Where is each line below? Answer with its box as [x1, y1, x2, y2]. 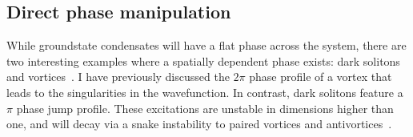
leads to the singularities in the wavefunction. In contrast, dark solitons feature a [6, 83, 403, 100]
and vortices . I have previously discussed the [6, 68, 230, 85]
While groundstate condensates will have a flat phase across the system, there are [6, 37, 407, 54]
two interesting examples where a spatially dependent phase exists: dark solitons [6, 52, 400, 69]
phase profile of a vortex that [249, 68, 392, 85]
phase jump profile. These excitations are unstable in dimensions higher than [16, 99, 394, 116]
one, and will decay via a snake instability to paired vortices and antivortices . [6, 115, 392, 132]
